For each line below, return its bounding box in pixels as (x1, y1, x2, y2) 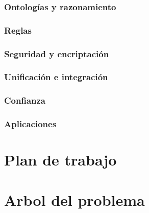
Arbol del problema (4, 189, 145, 210)
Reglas (4, 23, 32, 36)
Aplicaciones (4, 117, 57, 130)
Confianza (4, 94, 46, 107)
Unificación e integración (4, 70, 108, 83)
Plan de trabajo (4, 149, 117, 170)
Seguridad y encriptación (4, 47, 109, 60)
